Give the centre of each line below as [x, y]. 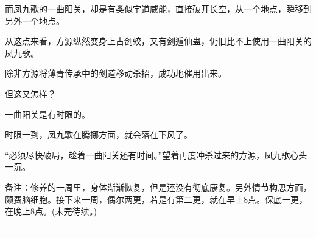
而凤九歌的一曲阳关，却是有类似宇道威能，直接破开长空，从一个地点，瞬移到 [158, 8]
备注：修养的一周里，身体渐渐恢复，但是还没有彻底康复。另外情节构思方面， [158, 187]
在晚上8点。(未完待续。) [51, 211]
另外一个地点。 [35, 20]
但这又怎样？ [30, 93]
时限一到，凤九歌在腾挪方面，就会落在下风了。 [99, 134]
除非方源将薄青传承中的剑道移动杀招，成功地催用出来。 [116, 73]
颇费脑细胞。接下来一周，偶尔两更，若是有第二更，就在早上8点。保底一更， [156, 199]
